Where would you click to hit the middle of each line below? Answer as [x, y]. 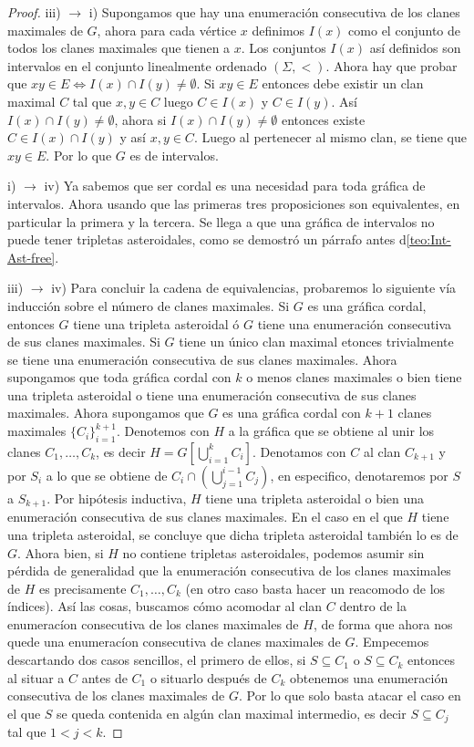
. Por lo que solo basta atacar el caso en [350, 695]
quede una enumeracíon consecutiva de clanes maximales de [174, 642]
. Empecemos [392, 642]
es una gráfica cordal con [292, 413]
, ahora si [140, 119]
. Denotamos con [299, 451]
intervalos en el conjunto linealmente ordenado [137, 65]
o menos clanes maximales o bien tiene [354, 377]
